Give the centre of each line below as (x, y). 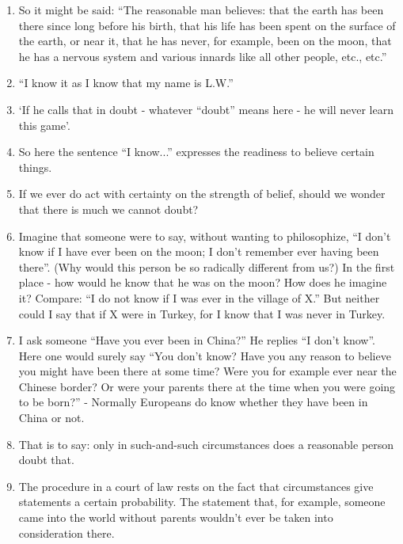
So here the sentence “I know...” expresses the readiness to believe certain (196, 152)
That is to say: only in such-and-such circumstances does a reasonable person (206, 444)
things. (35, 167)
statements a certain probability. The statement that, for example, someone (202, 502)
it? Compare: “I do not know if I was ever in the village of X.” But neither (199, 297)
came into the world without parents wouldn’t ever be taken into (176, 517)
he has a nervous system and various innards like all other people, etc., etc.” (203, 56)
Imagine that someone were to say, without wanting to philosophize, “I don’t (205, 236)
